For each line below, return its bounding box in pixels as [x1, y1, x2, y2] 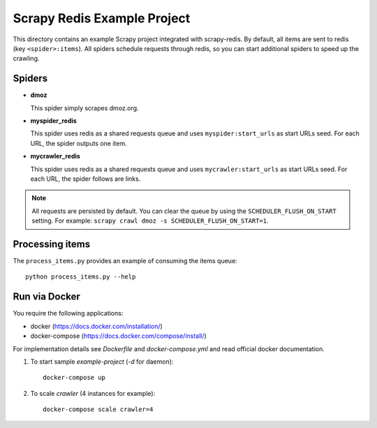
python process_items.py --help [25, 273, 136, 281]
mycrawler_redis [30, 152, 80, 161]
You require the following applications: [13, 309, 124, 318]
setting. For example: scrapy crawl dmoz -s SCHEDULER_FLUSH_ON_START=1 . [31, 216, 269, 225]
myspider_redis [30, 117, 77, 125]
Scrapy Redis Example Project [13, 10, 191, 26]
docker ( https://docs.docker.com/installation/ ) [30, 322, 163, 330]
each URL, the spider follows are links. [30, 175, 141, 183]
